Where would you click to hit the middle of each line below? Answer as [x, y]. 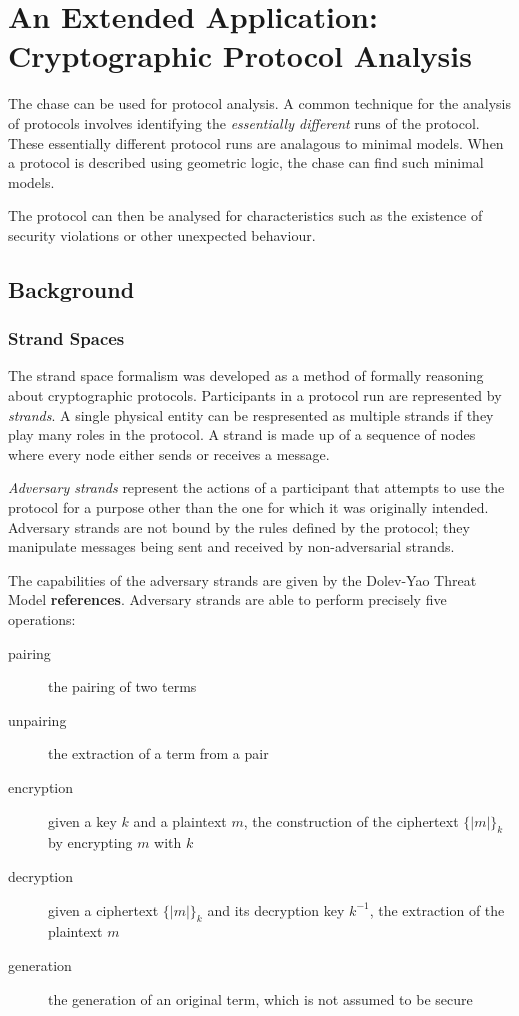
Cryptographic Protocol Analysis [240, 55]
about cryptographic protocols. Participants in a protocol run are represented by [255, 395]
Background [71, 288]
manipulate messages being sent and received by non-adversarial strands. [231, 546]
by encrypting [90, 842]
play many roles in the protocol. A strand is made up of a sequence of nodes [242, 434]
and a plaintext [180, 820]
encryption [41, 786]
